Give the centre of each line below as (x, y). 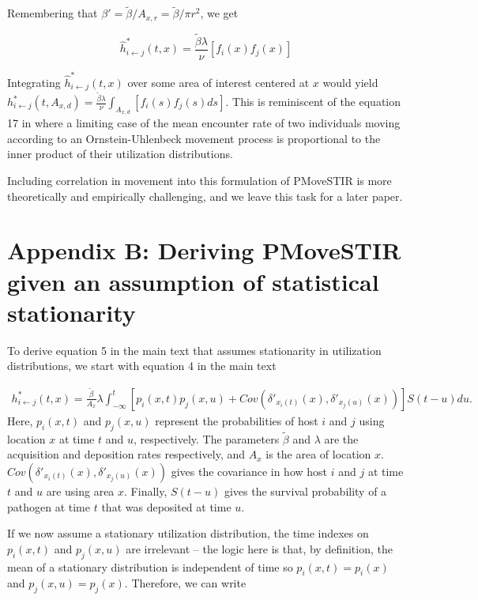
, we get (219, 13)
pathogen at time (49, 506)
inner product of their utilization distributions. (120, 154)
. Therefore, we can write (185, 583)
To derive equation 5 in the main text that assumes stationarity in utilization (194, 350)
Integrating (34, 82)
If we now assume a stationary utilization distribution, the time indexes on (188, 533)
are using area (80, 491)
